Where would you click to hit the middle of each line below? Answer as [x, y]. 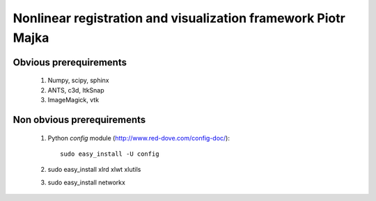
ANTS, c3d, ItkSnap [76, 90]
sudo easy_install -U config [110, 154]
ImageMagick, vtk [73, 100]
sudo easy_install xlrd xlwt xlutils [94, 170]
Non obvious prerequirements [79, 119]
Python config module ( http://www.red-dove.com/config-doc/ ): [139, 138]
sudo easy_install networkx [86, 182]
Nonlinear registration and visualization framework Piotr [179, 18]
